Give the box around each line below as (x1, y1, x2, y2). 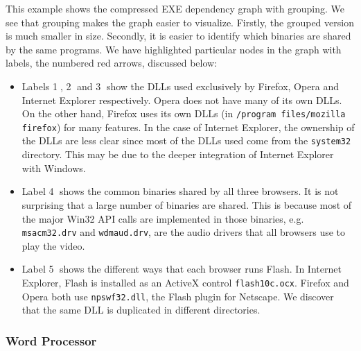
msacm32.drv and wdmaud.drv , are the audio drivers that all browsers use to (21, 225, 346, 239)
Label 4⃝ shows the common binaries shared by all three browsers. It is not (21, 184, 339, 198)
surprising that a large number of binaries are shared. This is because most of (21, 197, 352, 212)
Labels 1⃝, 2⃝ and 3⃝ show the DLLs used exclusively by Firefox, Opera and (21, 78, 340, 93)
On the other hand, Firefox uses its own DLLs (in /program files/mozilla (21, 106, 346, 121)
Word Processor (6, 332, 97, 349)
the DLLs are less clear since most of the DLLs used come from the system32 (21, 133, 351, 148)
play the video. (21, 238, 85, 252)
